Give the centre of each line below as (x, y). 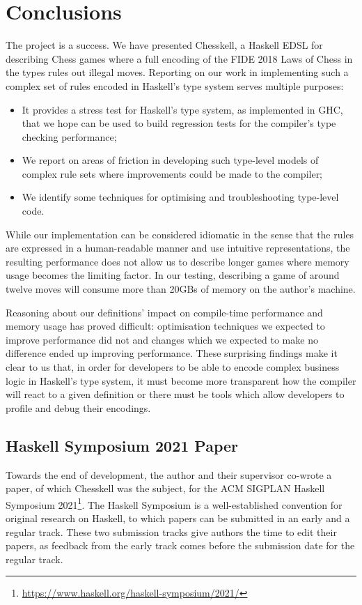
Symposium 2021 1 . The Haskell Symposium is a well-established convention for (174, 503)
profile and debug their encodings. (78, 407)
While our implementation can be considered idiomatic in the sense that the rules (180, 234)
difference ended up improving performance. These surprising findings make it (172, 353)
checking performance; (69, 136)
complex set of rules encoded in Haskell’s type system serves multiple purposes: (175, 85)
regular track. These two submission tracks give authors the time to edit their (171, 531)
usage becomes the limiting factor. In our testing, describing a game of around (173, 275)
